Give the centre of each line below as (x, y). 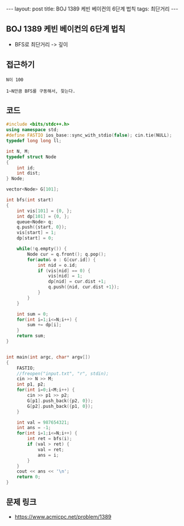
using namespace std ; (33, 130)
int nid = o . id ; (57, 265)
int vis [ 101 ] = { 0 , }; (44, 211)
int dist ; (29, 173)
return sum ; (31, 336)
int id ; (26, 168)
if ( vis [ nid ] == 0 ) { (64, 271)
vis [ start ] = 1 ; (37, 233)
